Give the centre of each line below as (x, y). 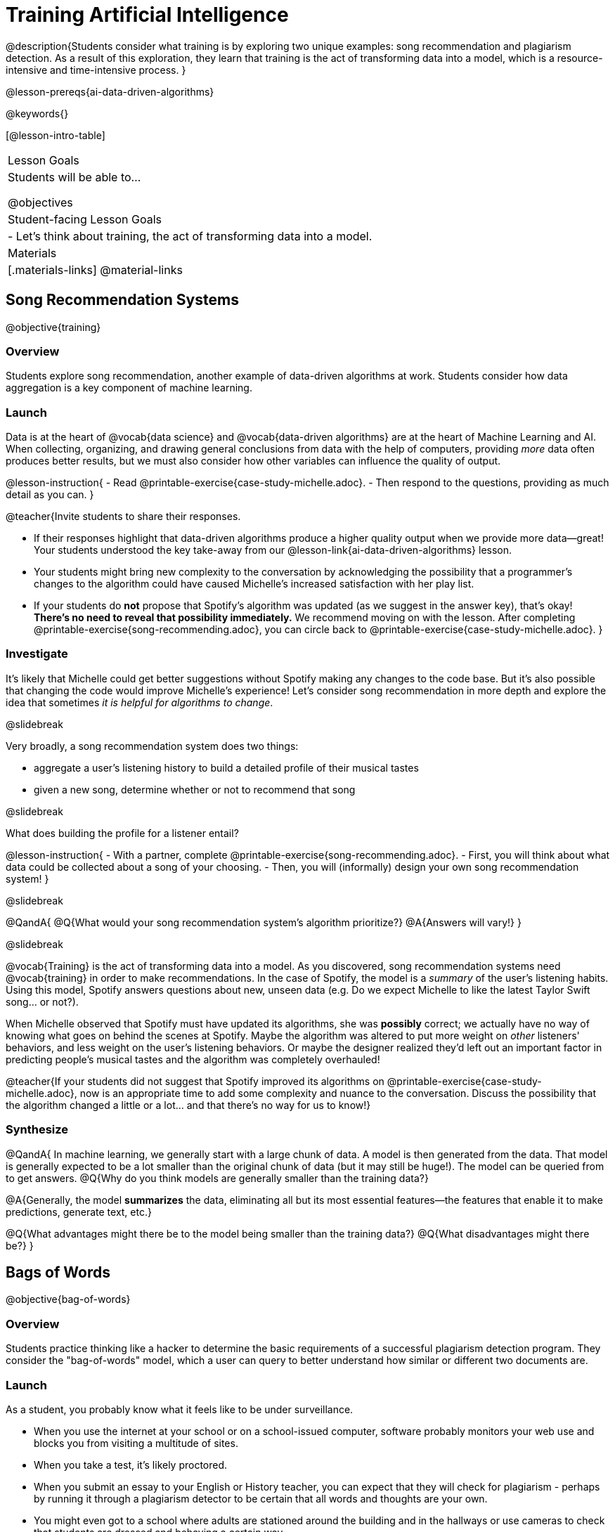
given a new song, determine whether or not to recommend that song (195, 789)
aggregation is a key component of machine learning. (129, 388)
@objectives (40, 202)
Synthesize (37, 1130)
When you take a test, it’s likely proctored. (131, 1465)
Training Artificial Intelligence (147, 15)
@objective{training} (53, 327)
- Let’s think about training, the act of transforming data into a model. (190, 236)
